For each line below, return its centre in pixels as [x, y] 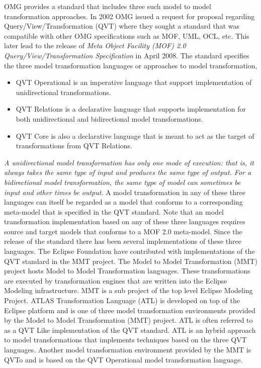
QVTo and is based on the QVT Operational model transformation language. [123, 359]
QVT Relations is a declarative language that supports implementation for [131, 109]
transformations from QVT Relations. [74, 146]
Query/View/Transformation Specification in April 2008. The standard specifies [127, 55]
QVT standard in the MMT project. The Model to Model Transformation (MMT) [131, 261]
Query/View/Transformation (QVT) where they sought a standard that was [122, 26]
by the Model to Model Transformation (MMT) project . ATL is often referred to [128, 320]
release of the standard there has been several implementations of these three [123, 241]
